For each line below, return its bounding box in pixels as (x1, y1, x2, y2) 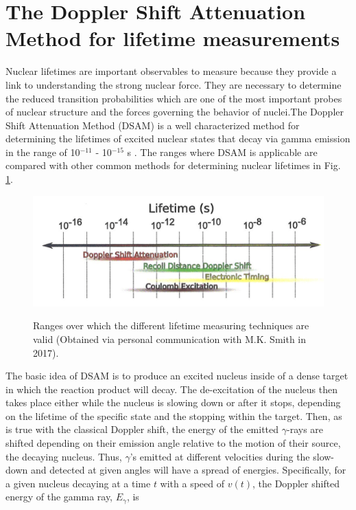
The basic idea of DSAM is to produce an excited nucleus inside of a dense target (5, 368, 348, 383)
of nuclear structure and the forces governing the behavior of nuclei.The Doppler (5, 104, 344, 119)
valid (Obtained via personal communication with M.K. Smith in (33, 331, 307, 346)
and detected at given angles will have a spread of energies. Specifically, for (30, 463, 346, 477)
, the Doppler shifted (252, 476, 340, 490)
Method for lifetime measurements (5, 24, 340, 52)
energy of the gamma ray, (5, 489, 113, 504)
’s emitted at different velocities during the (130, 449, 310, 463)
